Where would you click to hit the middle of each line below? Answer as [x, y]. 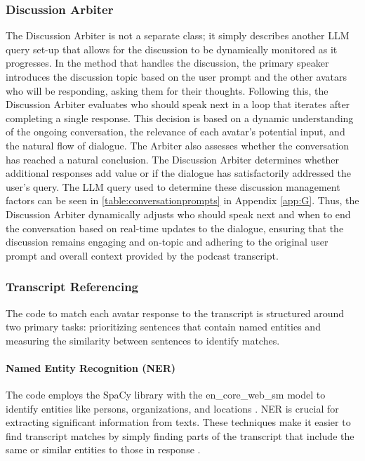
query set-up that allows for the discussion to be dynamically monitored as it [172, 49]
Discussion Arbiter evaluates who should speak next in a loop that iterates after [178, 104]
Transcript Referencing [72, 287]
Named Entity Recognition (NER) [91, 367]
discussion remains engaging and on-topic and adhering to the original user [167, 242]
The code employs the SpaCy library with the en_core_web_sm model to [166, 395]
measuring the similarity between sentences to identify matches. [143, 340]
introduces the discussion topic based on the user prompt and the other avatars [177, 76]
